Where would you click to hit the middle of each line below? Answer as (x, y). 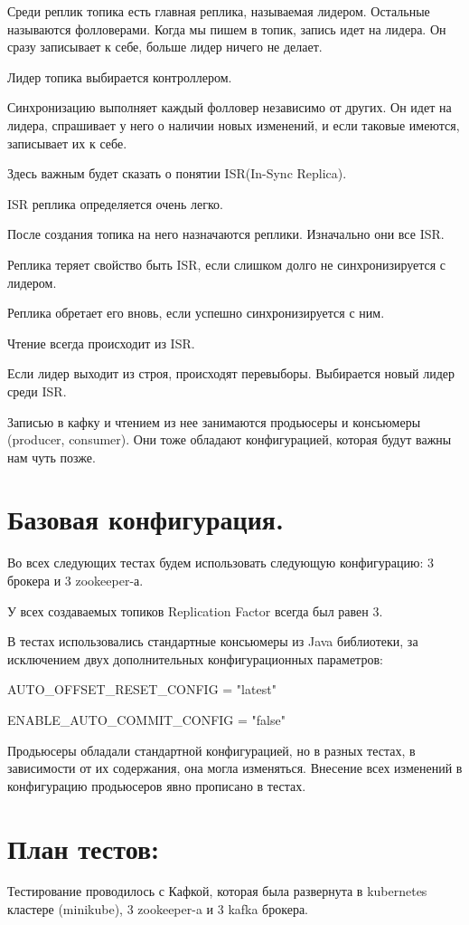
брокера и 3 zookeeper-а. (75, 580)
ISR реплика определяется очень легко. (115, 203)
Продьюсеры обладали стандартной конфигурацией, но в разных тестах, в (211, 750)
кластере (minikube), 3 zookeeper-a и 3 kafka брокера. (158, 909)
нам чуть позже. (52, 457)
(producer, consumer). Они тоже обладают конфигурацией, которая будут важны (230, 439)
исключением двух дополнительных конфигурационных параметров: (195, 658)
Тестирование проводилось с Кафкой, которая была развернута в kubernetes (217, 891)
